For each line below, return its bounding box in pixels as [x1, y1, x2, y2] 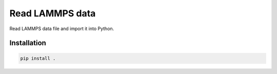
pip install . [20, 55, 56, 61]
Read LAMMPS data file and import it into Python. [9, 26, 114, 32]
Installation [9, 39, 46, 47]
